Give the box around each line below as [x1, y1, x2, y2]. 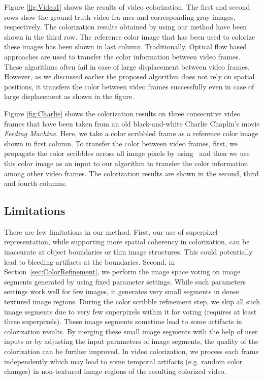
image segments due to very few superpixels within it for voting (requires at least [4, 306, 257, 316]
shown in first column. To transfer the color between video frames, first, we [4, 138, 238, 148]
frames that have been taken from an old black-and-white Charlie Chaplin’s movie [4, 118, 260, 129]
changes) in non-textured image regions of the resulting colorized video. [4, 366, 226, 376]
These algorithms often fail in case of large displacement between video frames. [4, 61, 250, 72]
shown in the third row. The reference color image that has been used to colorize [4, 31, 255, 42]
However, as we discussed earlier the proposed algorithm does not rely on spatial [4, 71, 255, 82]
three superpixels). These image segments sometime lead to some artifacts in [4, 316, 242, 327]
